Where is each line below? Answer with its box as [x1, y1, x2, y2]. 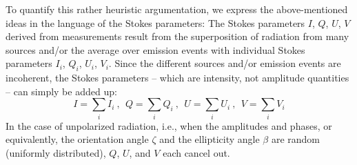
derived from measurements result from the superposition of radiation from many [6, 29, 349, 43]
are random [271, 132, 320, 146]
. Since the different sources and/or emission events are [108, 56, 341, 70]
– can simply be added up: [6, 84, 117, 98]
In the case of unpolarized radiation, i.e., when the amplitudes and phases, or [6, 118, 332, 133]
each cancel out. [163, 145, 230, 159]
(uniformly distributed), [6, 145, 106, 159]
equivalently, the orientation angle [6, 132, 149, 146]
